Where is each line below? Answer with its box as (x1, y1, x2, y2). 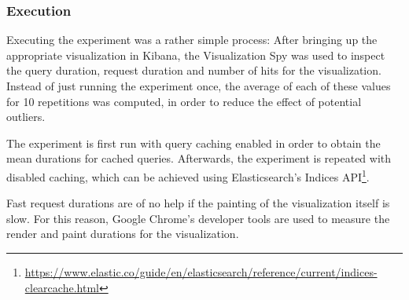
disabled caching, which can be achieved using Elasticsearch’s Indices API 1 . (6, 166, 370, 185)
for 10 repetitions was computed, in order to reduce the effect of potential (6, 93, 362, 109)
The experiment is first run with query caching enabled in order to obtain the (6, 134, 381, 151)
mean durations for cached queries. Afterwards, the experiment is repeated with (6, 150, 392, 166)
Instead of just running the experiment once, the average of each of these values (6, 78, 391, 93)
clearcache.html (24, 279, 99, 295)
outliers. (6, 108, 46, 125)
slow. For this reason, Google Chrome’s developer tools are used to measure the (6, 210, 390, 226)
